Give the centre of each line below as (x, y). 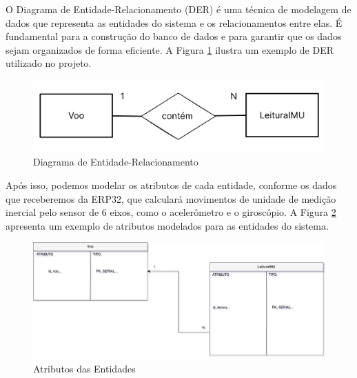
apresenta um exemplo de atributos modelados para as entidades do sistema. (167, 225)
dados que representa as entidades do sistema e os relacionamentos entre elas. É (174, 22)
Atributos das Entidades (84, 369)
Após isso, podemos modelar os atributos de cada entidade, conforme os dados (171, 185)
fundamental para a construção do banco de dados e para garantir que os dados (174, 36)
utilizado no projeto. (49, 63)
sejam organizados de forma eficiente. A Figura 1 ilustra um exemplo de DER (170, 49)
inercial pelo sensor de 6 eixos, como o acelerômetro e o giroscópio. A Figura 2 (171, 212)
